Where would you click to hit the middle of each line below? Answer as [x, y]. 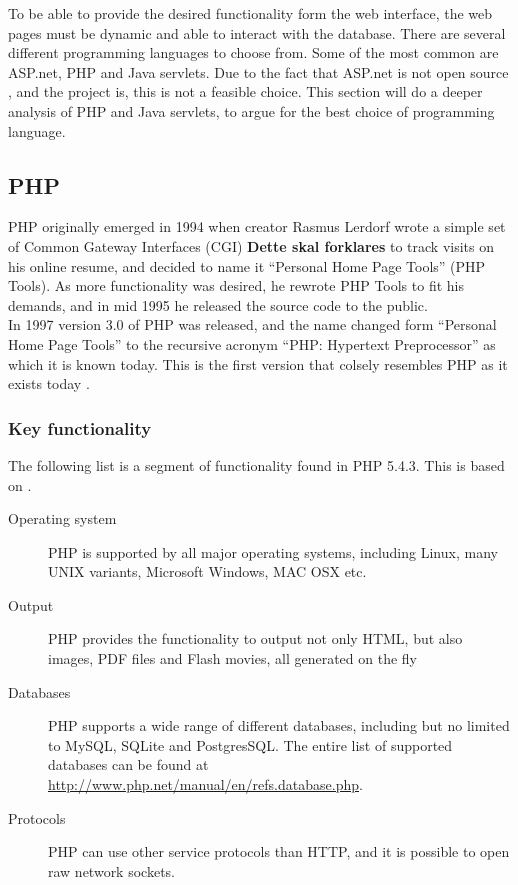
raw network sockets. [111, 870]
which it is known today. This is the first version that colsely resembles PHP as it [258, 363]
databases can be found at [128, 764]
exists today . [49, 383]
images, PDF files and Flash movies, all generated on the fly [232, 658]
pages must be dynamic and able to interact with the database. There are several [257, 32]
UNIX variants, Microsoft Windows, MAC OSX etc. [207, 571]
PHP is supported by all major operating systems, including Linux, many [273, 551]
